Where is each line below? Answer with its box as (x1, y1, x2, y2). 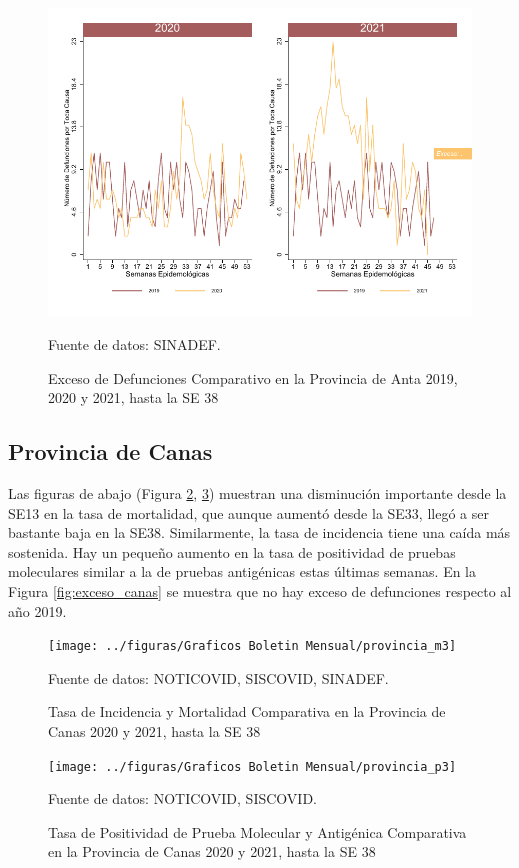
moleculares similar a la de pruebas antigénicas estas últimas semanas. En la (8, 561, 477, 582)
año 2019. (8, 600, 67, 621)
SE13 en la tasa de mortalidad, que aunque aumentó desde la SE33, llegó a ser (8, 502, 489, 523)
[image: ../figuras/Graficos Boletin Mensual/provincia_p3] (48, 759, 457, 774)
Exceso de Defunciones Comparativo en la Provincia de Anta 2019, (48, 367, 458, 388)
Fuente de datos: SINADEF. (48, 333, 221, 354)
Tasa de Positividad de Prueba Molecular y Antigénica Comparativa (48, 821, 467, 842)
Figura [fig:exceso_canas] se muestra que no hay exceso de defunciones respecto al (8, 580, 512, 601)
